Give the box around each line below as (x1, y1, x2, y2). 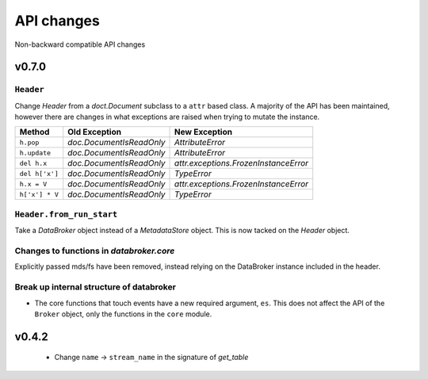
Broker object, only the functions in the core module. (34, 309, 212, 319)
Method (19, 127, 50, 138)
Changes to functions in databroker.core (14, 246, 175, 256)
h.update (19, 148, 52, 157)
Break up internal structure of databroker (14, 281, 176, 293)
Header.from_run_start (14, 209, 118, 220)
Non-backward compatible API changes (14, 40, 146, 49)
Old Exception (67, 127, 122, 138)
